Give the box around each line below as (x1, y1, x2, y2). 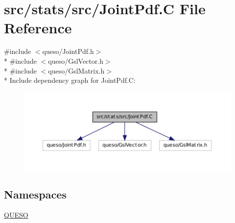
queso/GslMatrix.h (48, 65, 105, 75)
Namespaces (4, 186, 67, 201)
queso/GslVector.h (48, 55, 103, 66)
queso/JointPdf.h (42, 46, 94, 56)
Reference (4, 18, 72, 38)
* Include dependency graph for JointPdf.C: (4, 75, 136, 85)
